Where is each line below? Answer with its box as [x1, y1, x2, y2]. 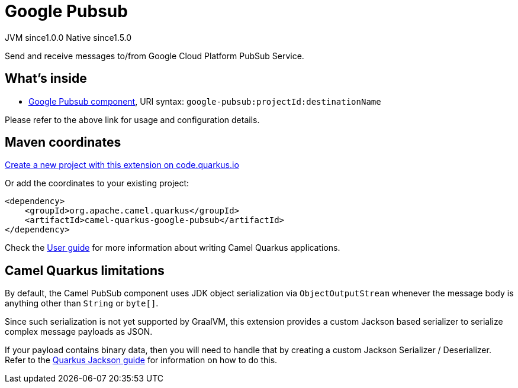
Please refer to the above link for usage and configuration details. [5, 114, 260, 125]
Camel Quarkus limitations [5, 263, 165, 278]
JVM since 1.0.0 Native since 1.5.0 [5, 32, 132, 43]
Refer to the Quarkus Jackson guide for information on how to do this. [5, 355, 278, 366]
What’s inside [5, 71, 87, 86]
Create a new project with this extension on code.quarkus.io [5, 160, 239, 170]
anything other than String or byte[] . [5, 298, 159, 309]
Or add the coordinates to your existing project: [5, 178, 189, 189]
